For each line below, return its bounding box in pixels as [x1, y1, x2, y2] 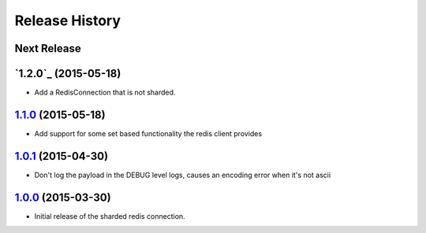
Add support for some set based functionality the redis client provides [34, 128, 263, 138]
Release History [14, 12, 121, 29]
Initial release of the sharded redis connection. [34, 211, 185, 220]
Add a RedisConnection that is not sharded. [34, 87, 176, 98]
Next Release [14, 42, 82, 55]
